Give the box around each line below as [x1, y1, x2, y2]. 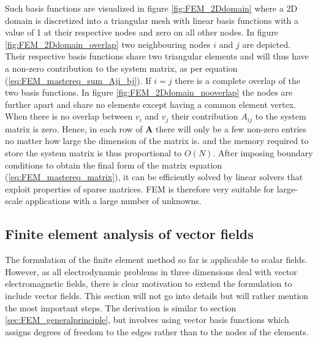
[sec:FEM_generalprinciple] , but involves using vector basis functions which [5, 313, 289, 326]
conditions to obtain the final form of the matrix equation [5, 158, 222, 171]
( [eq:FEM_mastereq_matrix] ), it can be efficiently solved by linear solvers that [5, 170, 303, 183]
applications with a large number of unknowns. [25, 194, 202, 207]
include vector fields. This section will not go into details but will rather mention [5, 289, 309, 302]
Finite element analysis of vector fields [5, 224, 254, 243]
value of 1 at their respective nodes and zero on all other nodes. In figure [5, 26, 279, 39]
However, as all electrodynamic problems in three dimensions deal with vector [5, 265, 297, 278]
